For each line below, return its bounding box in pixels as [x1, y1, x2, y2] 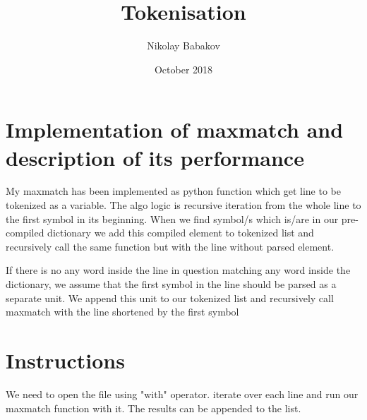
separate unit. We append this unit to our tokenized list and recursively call [6, 290, 334, 305]
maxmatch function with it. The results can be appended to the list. [6, 400, 301, 415]
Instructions [6, 345, 125, 374]
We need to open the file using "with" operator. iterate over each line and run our [6, 386, 359, 401]
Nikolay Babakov [147, 38, 220, 53]
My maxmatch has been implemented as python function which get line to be [6, 184, 341, 198]
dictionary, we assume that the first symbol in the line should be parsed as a [6, 277, 337, 291]
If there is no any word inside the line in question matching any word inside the [6, 263, 351, 277]
